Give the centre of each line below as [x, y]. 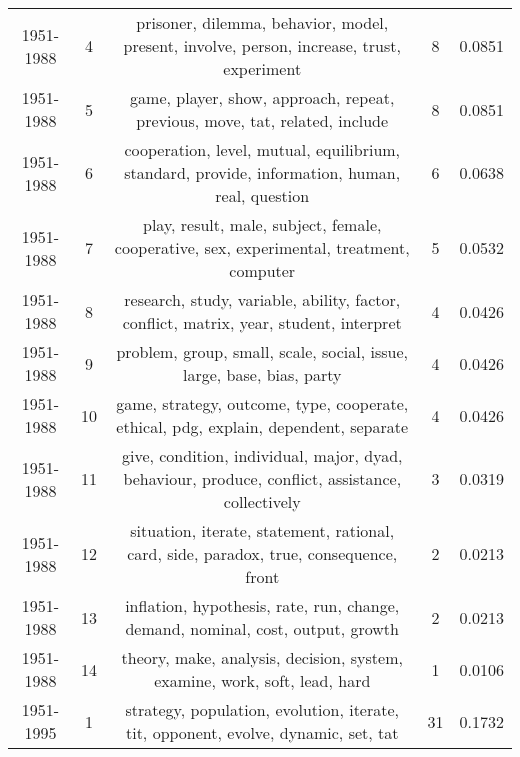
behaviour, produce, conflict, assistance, [262, 478]
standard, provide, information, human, [262, 172]
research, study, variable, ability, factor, [262, 299]
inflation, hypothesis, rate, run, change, [262, 605]
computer [262, 270]
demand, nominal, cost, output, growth [262, 628]
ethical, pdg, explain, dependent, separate [262, 426]
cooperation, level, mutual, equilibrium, [262, 149]
